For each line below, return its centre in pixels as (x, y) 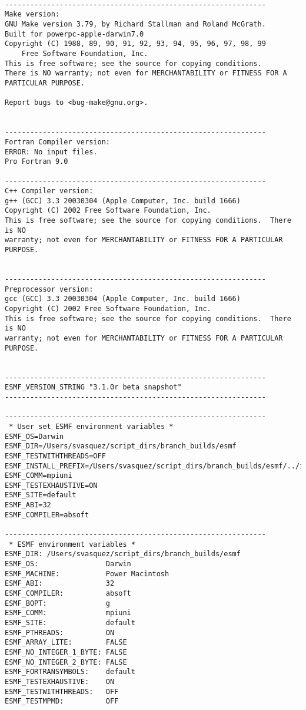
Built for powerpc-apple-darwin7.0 (74, 34)
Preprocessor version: (49, 289)
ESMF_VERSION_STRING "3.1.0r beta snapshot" (93, 387)
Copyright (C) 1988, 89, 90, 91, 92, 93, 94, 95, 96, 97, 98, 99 (135, 44)
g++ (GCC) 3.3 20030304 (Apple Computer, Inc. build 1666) (123, 201)
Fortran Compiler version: (57, 142)
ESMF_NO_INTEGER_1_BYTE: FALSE (66, 652)
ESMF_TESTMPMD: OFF (62, 701)
